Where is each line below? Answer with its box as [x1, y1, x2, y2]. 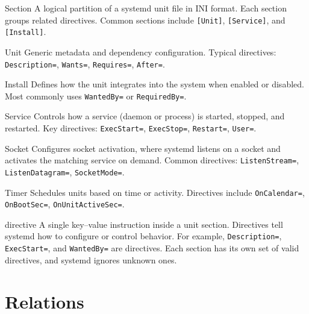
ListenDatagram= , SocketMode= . [5, 165, 125, 178]
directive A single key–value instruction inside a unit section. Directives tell [5, 218, 283, 230]
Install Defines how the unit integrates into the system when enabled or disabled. [5, 78, 304, 90]
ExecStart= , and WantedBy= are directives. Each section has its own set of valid [5, 242, 299, 254]
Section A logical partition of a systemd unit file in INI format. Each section [5, 2, 287, 14]
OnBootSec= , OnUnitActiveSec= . [5, 198, 125, 210]
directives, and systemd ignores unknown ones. [5, 253, 177, 266]
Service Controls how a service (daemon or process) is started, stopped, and [5, 110, 285, 122]
